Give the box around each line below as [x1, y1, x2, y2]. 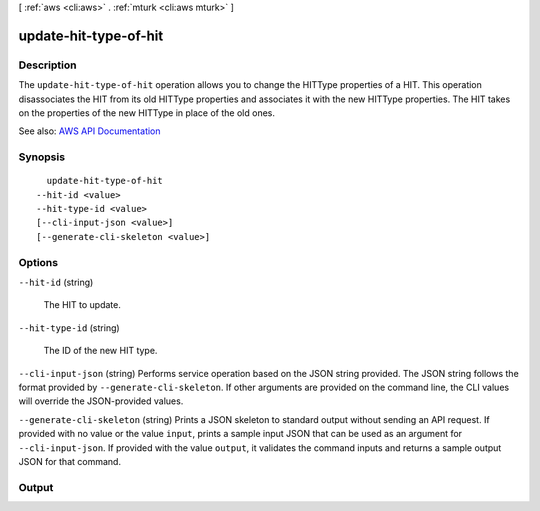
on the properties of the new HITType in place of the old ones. [18, 106, 275, 119]
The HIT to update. [43, 299, 122, 311]
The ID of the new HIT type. [43, 345, 158, 357]
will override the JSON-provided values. [18, 395, 184, 407]
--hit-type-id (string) [18, 321, 120, 334]
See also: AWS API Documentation [18, 125, 161, 137]
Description [18, 58, 77, 72]
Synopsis [18, 150, 65, 164]
